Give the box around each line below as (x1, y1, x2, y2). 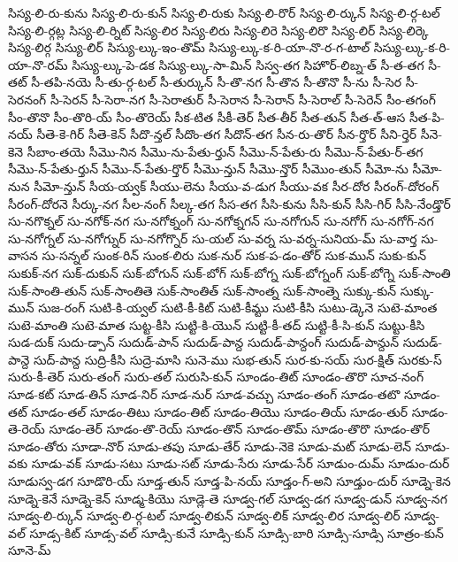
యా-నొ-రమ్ (8, 55, 68, 73)
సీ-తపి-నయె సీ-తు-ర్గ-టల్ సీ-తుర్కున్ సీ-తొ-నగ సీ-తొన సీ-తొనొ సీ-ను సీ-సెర (31, 73, 402, 91)
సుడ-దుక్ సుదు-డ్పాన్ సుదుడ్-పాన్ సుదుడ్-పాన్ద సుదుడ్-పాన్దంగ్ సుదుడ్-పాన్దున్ (8, 333, 400, 351)
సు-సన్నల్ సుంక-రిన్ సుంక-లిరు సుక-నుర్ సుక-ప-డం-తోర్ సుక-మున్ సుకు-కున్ (42, 246, 426, 265)
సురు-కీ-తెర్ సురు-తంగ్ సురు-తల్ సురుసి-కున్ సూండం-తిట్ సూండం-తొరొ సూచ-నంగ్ (8, 367, 424, 386)
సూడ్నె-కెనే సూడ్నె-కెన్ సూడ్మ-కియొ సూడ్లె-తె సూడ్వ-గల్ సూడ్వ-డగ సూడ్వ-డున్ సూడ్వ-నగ (8, 489, 447, 507)
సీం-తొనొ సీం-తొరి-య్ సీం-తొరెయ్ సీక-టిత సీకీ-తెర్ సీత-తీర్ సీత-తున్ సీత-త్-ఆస (8, 107, 406, 126)
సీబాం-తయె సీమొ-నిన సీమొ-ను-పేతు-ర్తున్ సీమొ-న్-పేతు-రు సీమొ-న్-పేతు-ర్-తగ (27, 142, 424, 160)
